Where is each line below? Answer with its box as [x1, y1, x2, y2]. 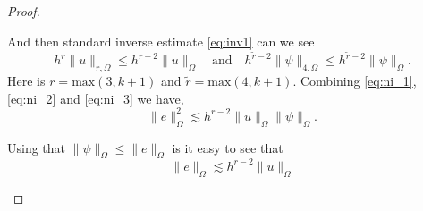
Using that [7, 138, 66, 156]
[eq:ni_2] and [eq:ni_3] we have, [7, 89, 184, 107]
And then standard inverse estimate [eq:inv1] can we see [7, 31, 315, 50]
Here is [7, 72, 46, 90]
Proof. [7, 2, 40, 20]
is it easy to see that [172, 138, 283, 156]
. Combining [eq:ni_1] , [292, 72, 417, 90]
